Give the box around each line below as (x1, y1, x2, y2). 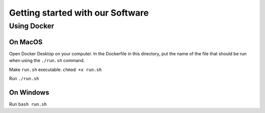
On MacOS (9, 38, 43, 46)
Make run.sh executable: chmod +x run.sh (9, 67, 102, 72)
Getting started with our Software (9, 7, 149, 18)
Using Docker (9, 22, 54, 30)
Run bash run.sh (9, 101, 47, 107)
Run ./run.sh (9, 75, 39, 81)
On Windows (9, 88, 50, 96)
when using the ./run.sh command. (9, 58, 85, 64)
